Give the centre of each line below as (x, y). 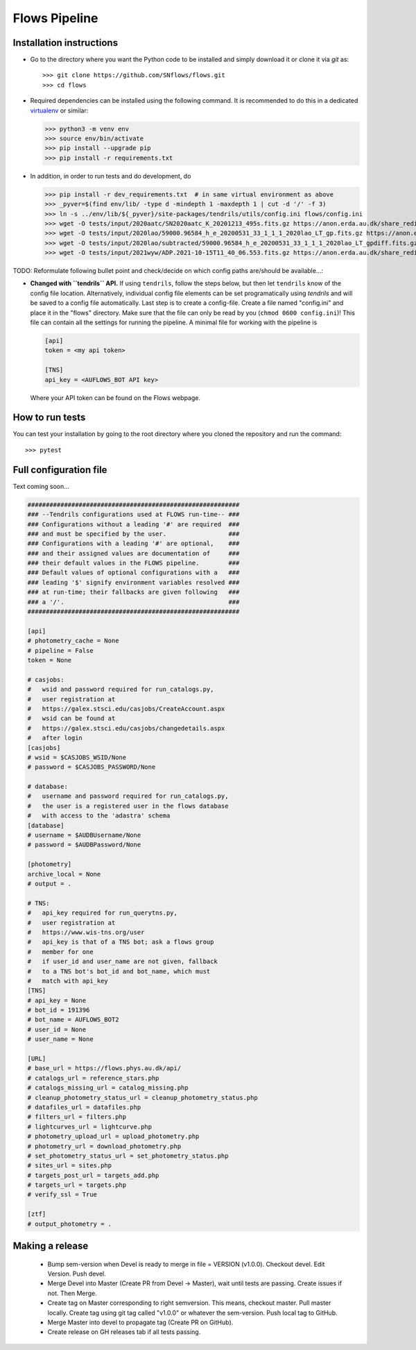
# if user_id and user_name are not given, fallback (122, 961)
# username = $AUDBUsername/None (84, 835)
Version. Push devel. (77, 1274)
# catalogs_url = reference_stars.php (93, 1078)
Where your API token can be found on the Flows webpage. (115, 398)
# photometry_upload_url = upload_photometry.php (113, 1136)
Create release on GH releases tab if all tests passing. (124, 1332)
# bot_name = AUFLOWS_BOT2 (73, 1020)
